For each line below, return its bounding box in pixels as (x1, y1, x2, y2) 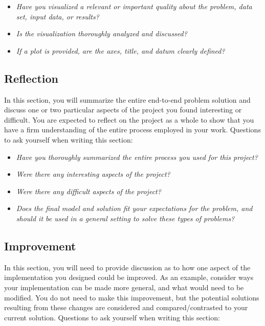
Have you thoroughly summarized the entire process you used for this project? (16, 151, 258, 162)
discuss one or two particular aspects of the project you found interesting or (4, 104, 242, 115)
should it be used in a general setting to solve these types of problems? (16, 213, 235, 223)
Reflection (4, 70, 58, 86)
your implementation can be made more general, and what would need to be (4, 282, 244, 292)
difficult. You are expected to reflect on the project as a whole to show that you (4, 114, 254, 125)
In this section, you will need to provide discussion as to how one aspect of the (4, 262, 251, 272)
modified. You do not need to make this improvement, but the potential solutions (4, 292, 259, 302)
